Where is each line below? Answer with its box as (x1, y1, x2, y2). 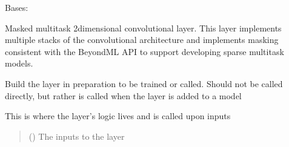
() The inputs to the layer (28, 129, 125, 142)
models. (5, 57, 33, 70)
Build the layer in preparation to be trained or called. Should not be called (5, 77, 283, 90)
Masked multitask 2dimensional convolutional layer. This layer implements (5, 21, 282, 34)
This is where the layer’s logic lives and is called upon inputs (5, 109, 231, 122)
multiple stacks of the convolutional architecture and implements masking (5, 33, 279, 46)
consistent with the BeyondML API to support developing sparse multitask (5, 45, 284, 57)
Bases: (5, 1, 28, 13)
